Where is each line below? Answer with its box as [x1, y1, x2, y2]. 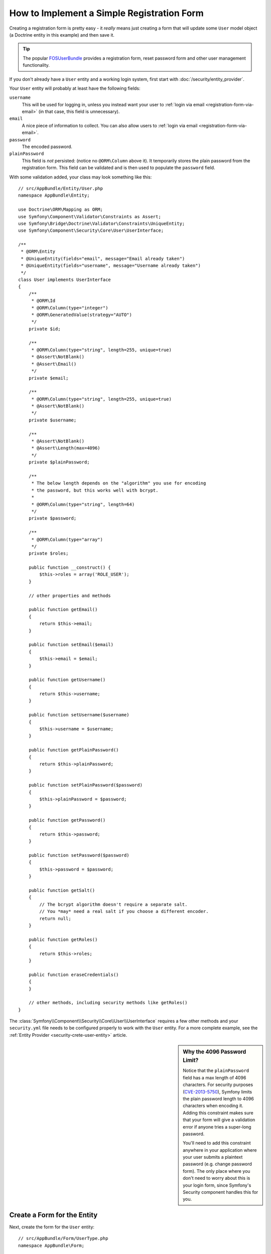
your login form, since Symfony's [183, 1182, 251, 1188]
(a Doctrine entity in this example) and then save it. [9, 32, 115, 38]
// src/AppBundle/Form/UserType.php [18, 1235, 108, 1241]
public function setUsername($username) [28, 712, 130, 718]
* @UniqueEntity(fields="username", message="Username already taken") [21, 263, 201, 268]
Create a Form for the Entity [9, 1210, 98, 1219]
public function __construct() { [28, 565, 111, 570]
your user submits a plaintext [183, 1154, 243, 1160]
